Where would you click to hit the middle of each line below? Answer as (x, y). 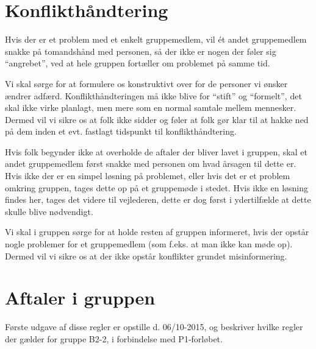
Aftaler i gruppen (80, 298)
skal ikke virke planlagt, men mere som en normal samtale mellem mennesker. (151, 108)
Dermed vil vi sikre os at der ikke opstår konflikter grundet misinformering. (146, 256)
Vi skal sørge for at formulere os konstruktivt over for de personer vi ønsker (146, 83)
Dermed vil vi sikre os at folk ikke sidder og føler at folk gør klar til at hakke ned (157, 119)
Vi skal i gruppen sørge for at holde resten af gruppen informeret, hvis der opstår (157, 232)
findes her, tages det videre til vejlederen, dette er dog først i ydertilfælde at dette (158, 199)
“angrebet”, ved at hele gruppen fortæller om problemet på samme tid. (138, 63)
